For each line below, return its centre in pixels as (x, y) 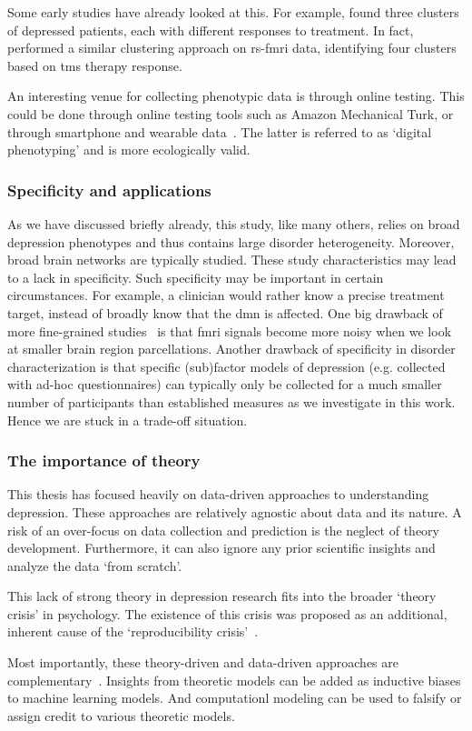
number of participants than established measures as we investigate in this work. (231, 401)
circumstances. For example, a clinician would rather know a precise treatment (226, 295)
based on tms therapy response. (95, 65)
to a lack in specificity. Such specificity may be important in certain (196, 277)
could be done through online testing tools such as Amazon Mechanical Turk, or (231, 113)
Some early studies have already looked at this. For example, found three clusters (233, 12)
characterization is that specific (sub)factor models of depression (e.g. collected (226, 366)
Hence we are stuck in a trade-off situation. (128, 420)
